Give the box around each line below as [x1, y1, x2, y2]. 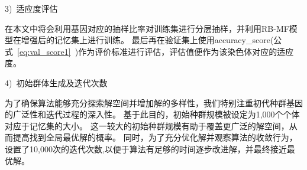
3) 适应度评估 [5, 2, 58, 14]
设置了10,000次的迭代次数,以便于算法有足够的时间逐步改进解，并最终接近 [5, 142, 287, 155]
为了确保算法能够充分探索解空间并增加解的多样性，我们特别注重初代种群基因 [5, 96, 303, 109]
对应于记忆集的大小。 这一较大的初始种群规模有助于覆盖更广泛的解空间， [5, 119, 289, 132]
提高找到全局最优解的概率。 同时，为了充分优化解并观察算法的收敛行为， [12, 131, 298, 143]
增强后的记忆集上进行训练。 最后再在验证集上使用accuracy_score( [21, 34, 274, 46]
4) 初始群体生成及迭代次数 [5, 76, 108, 89]
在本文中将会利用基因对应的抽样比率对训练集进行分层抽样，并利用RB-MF [5, 22, 289, 34]
